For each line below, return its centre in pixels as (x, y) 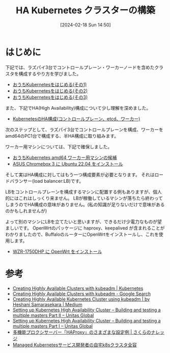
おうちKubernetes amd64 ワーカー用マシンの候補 (65, 157)
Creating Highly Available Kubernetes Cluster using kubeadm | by (81, 299)
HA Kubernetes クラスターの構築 (86, 10)
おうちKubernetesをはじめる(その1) (50, 84)
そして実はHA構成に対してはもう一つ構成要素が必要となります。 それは (80, 174)
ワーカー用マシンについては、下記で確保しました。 (59, 147)
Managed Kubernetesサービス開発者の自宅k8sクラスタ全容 (75, 345)
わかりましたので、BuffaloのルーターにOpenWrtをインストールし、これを (82, 234)
